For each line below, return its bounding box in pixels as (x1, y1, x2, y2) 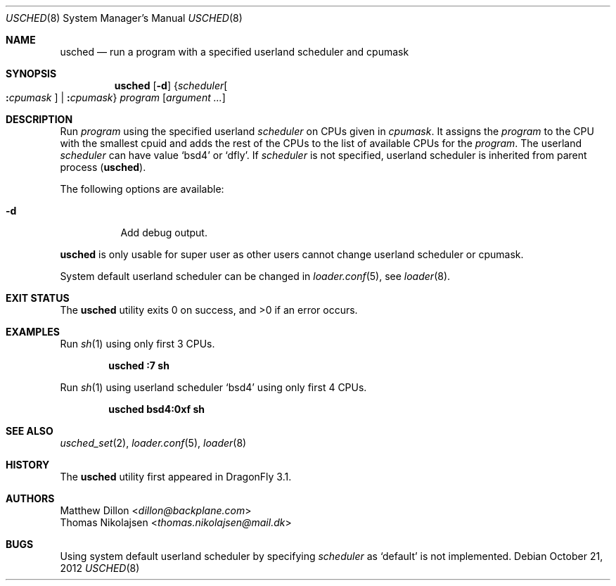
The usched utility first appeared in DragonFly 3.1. (60, 471, 292, 483)
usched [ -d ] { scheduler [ (114, 79, 228, 91)
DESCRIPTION (6, 113, 73, 125)
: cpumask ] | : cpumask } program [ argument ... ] (6, 91, 226, 103)
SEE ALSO (6, 425, 53, 437)
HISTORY (6, 459, 50, 471)
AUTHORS (6, 492, 55, 504)
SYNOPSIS (6, 68, 57, 79)
